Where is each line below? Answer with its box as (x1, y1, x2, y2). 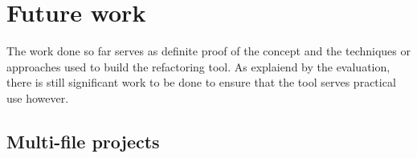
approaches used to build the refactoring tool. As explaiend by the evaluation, (6, 58, 390, 75)
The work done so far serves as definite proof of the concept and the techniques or (6, 43, 411, 59)
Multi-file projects (6, 128, 160, 153)
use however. (6, 89, 69, 106)
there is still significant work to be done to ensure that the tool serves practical (6, 74, 396, 91)
